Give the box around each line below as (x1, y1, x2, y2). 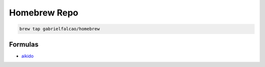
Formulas (9, 40, 39, 49)
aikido (21, 53, 34, 59)
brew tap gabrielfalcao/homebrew (19, 26, 100, 32)
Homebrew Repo (9, 7, 79, 18)
